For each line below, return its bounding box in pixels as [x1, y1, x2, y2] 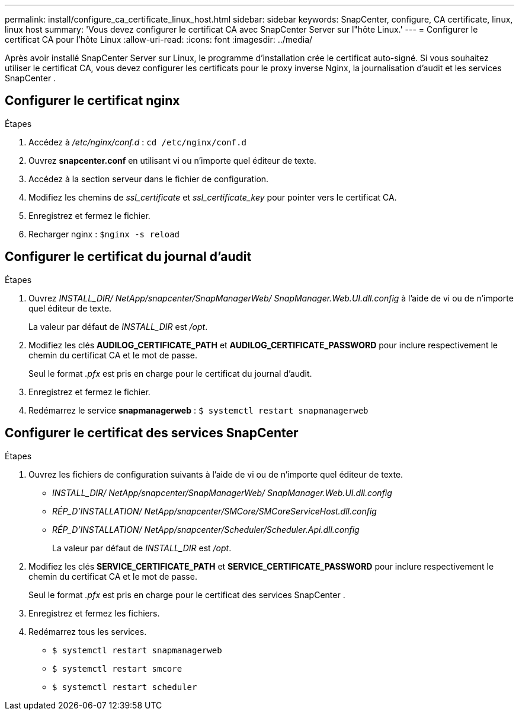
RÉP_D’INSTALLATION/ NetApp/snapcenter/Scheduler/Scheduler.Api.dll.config [52, 524, 360, 535]
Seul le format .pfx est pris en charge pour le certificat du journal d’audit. [28, 368, 312, 379]
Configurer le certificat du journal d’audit [5, 249, 252, 265]
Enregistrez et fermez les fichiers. [28, 608, 160, 618]
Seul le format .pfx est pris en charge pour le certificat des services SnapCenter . [28, 589, 345, 600]
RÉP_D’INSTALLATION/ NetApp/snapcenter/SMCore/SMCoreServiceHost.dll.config [52, 506, 377, 516]
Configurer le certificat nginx [5, 93, 180, 109]
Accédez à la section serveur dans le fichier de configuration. [28, 173, 269, 184]
